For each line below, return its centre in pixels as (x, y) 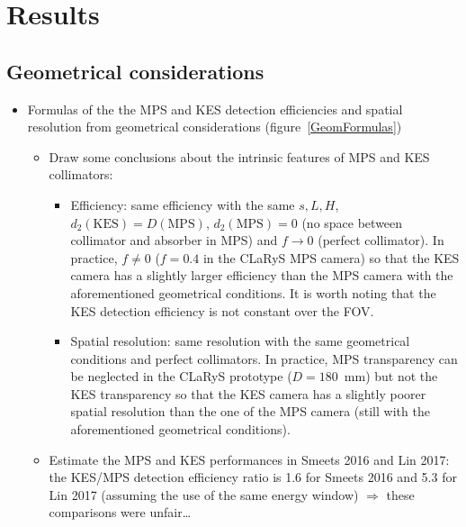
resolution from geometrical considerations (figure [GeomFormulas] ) (215, 127)
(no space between (352, 222)
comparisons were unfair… (120, 512)
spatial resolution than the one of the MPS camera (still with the (250, 411)
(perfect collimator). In (381, 240)
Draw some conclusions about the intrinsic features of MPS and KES (239, 156)
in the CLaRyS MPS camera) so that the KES (331, 257)
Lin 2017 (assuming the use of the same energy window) (204, 494)
